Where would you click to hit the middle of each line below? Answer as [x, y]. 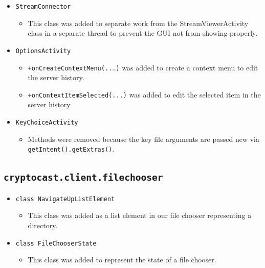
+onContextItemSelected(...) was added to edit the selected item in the [144, 94]
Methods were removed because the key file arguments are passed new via [143, 139]
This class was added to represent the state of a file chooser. [122, 260]
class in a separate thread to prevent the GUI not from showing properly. [143, 33]
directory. [43, 225]
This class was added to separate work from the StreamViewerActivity [138, 23]
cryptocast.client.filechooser [83, 178]
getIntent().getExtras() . [71, 149]
